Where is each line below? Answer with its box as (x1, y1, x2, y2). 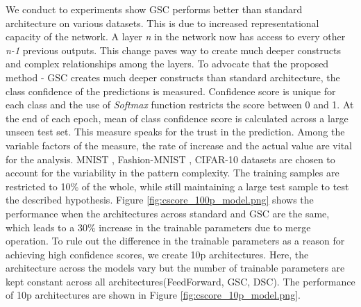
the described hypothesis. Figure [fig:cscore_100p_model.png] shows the (6, 192, 314, 207)
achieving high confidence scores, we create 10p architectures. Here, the (6, 247, 309, 261)
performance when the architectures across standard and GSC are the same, (6, 206, 330, 220)
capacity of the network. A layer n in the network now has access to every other (6, 29, 346, 44)
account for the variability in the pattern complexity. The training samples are (6, 165, 339, 180)
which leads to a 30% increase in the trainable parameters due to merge (6, 219, 311, 234)
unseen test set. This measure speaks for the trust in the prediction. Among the (6, 124, 345, 139)
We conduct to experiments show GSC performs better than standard (6, 2, 303, 16)
